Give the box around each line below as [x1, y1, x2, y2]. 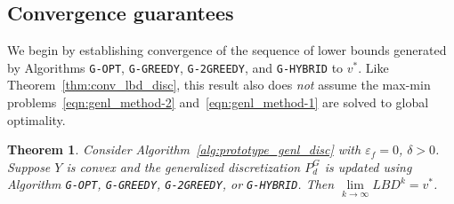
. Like [358, 58, 389, 76]
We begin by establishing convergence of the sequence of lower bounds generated [7, 41, 447, 59]
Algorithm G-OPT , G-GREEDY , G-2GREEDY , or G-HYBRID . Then [7, 175, 335, 193]
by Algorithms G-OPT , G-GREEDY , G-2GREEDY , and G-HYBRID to [7, 58, 344, 76]
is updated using [324, 157, 412, 176]
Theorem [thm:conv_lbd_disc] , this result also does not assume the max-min [7, 75, 431, 94]
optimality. [7, 110, 66, 129]
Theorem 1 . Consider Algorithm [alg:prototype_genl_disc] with [7, 140, 361, 159]
